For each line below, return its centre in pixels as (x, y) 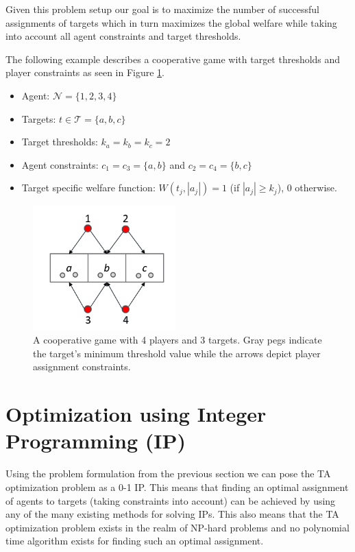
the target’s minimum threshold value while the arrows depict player (177, 353)
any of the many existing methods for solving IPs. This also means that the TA (172, 514)
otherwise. (316, 188)
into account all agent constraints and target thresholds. (123, 36)
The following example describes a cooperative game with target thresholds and (173, 59)
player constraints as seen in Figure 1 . (85, 72)
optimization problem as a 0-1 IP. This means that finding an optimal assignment (177, 487)
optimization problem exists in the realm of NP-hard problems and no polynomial (177, 527)
